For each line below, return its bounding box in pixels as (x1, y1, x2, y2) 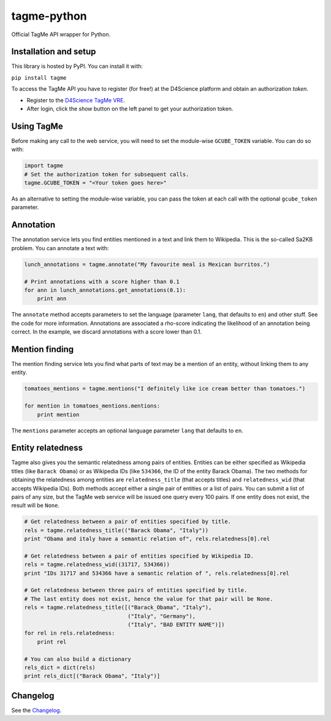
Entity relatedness (11, 443, 83, 453)
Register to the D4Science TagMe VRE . (26, 96, 126, 104)
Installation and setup (11, 47, 96, 57)
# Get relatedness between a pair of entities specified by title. (24, 518, 232, 525)
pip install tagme (11, 74, 67, 81)
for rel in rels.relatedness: (24, 630, 115, 637)
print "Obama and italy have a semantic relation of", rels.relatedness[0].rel (24, 535, 270, 543)
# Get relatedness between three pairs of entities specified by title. (24, 587, 248, 594)
